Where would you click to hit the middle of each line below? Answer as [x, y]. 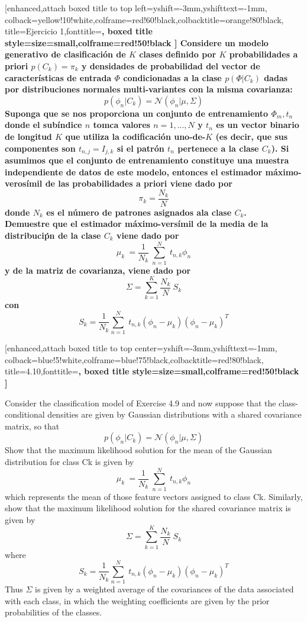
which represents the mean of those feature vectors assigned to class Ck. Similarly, [154, 496]
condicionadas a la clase [172, 77]
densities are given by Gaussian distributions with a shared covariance [174, 414]
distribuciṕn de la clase [53, 235]
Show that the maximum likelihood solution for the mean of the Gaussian [138, 450]
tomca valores [122, 125]
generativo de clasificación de [65, 54]
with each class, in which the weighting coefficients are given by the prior [137, 600]
